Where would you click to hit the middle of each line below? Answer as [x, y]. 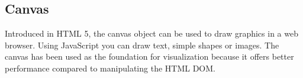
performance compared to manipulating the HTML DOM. [110, 68]
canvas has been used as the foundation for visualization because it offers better [149, 56]
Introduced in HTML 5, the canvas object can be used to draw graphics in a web [151, 33]
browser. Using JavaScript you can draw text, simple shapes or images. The [142, 45]
